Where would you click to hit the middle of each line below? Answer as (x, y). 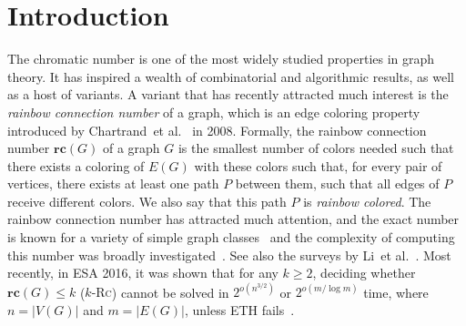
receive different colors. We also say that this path (147, 201)
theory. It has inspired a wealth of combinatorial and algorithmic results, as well (231, 76)
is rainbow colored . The (367, 201)
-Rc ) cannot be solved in (160, 292)
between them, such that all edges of (337, 183)
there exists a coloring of (76, 165)
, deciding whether (364, 273)
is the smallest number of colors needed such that (316, 148)
